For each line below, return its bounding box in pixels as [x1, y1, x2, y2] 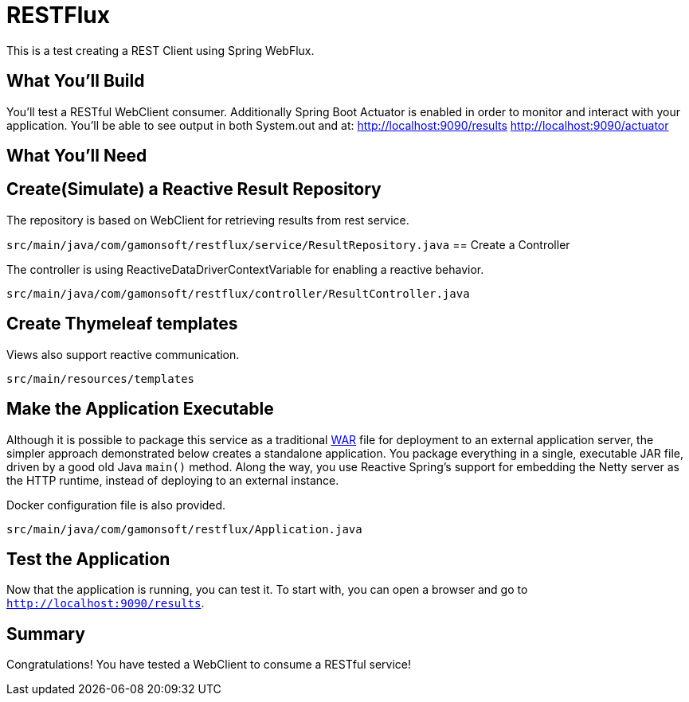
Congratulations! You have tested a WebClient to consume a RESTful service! [6, 657, 411, 672]
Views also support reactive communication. [6, 347, 240, 361]
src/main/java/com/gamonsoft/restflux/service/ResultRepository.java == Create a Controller [6, 237, 570, 252]
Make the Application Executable [6, 399, 274, 419]
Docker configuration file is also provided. [6, 497, 226, 512]
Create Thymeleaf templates [6, 314, 238, 334]
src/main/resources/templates [6, 372, 195, 385]
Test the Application [6, 548, 170, 569]
